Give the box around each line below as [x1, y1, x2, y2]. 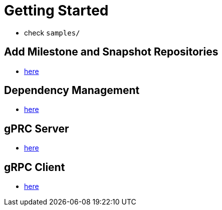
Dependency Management [4, 84, 140, 97]
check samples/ [24, 28, 80, 37]
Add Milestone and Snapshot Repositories [4, 45, 218, 58]
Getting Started [4, 2, 109, 19]
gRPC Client [4, 160, 65, 173]
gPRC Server [4, 122, 69, 135]
